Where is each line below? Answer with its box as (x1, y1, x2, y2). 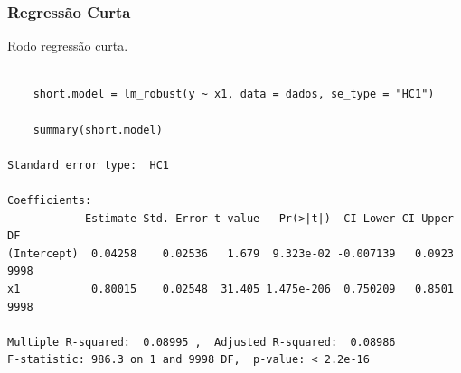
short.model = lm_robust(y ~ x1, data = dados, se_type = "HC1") (33, 88, 435, 101)
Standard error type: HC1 (7, 158, 169, 172)
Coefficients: (7, 193, 92, 207)
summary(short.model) (33, 123, 163, 136)
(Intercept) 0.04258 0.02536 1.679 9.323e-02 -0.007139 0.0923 (7, 247, 454, 260)
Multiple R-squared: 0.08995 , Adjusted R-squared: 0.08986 (7, 335, 396, 349)
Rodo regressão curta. (7, 36, 128, 55)
